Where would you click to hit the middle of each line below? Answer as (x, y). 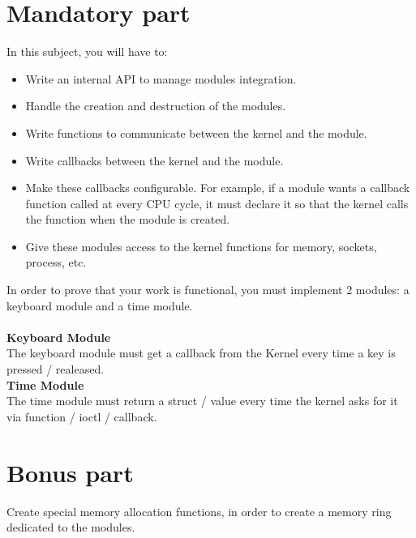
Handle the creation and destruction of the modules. (156, 106)
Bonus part (70, 472)
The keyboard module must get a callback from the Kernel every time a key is (201, 353)
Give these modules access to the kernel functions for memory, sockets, (201, 246)
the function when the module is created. (128, 219)
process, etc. (56, 262)
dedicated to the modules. (71, 527)
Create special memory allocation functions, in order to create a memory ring (199, 511)
